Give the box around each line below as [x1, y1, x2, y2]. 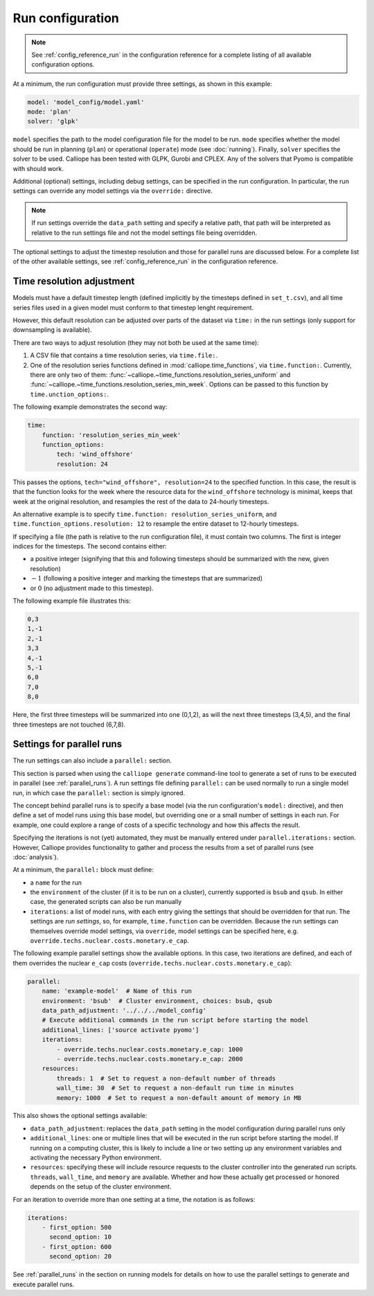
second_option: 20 [49, 1252, 112, 1261]
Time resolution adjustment [12, 276, 135, 287]
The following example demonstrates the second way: [12, 402, 168, 411]
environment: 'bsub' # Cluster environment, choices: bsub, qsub [42, 997, 273, 1004]
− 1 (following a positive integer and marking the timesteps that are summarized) [31, 574, 263, 583]
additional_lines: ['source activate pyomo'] [42, 1026, 199, 1033]
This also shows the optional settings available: [12, 1112, 148, 1120]
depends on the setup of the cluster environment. [30, 1182, 172, 1191]
